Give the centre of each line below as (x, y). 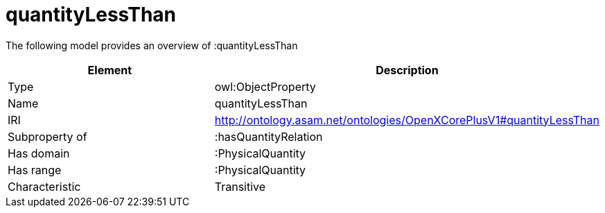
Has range (35, 170)
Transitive (240, 186)
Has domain (39, 153)
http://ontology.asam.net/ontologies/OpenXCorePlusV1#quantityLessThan (407, 120)
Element (110, 70)
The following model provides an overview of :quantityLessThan (152, 45)
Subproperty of (47, 136)
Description (407, 70)
